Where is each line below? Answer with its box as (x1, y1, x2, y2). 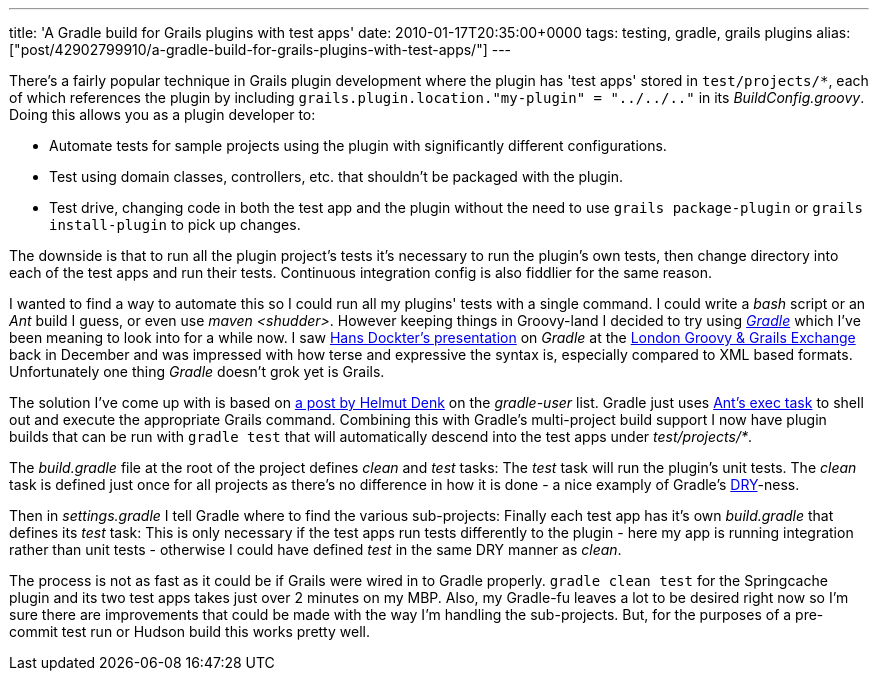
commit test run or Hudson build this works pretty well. (9, 623, 370, 640)
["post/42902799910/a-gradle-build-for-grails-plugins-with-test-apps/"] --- (9, 41, 512, 58)
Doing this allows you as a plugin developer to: (9, 106, 316, 123)
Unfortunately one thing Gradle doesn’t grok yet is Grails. (9, 363, 385, 380)
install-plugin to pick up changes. (49, 216, 301, 233)
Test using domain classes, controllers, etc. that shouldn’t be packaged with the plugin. (49, 168, 624, 185)
